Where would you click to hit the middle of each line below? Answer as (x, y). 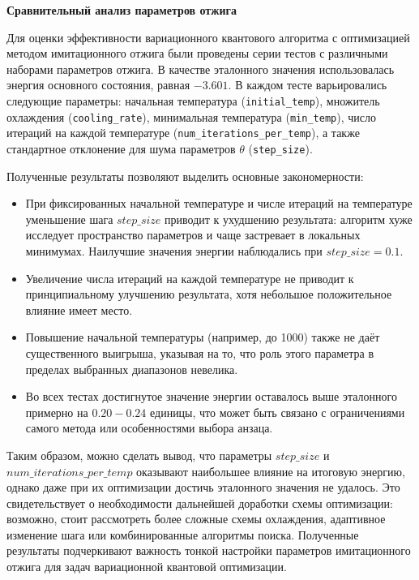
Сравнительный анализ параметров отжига (122, 10)
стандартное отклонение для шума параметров (121, 148)
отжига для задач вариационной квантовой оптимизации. (147, 567)
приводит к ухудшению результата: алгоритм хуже (289, 219)
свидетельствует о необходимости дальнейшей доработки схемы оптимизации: (200, 503)
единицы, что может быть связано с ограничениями (277, 412)
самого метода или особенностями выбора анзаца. (149, 428)
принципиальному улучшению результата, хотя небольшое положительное (209, 294)
